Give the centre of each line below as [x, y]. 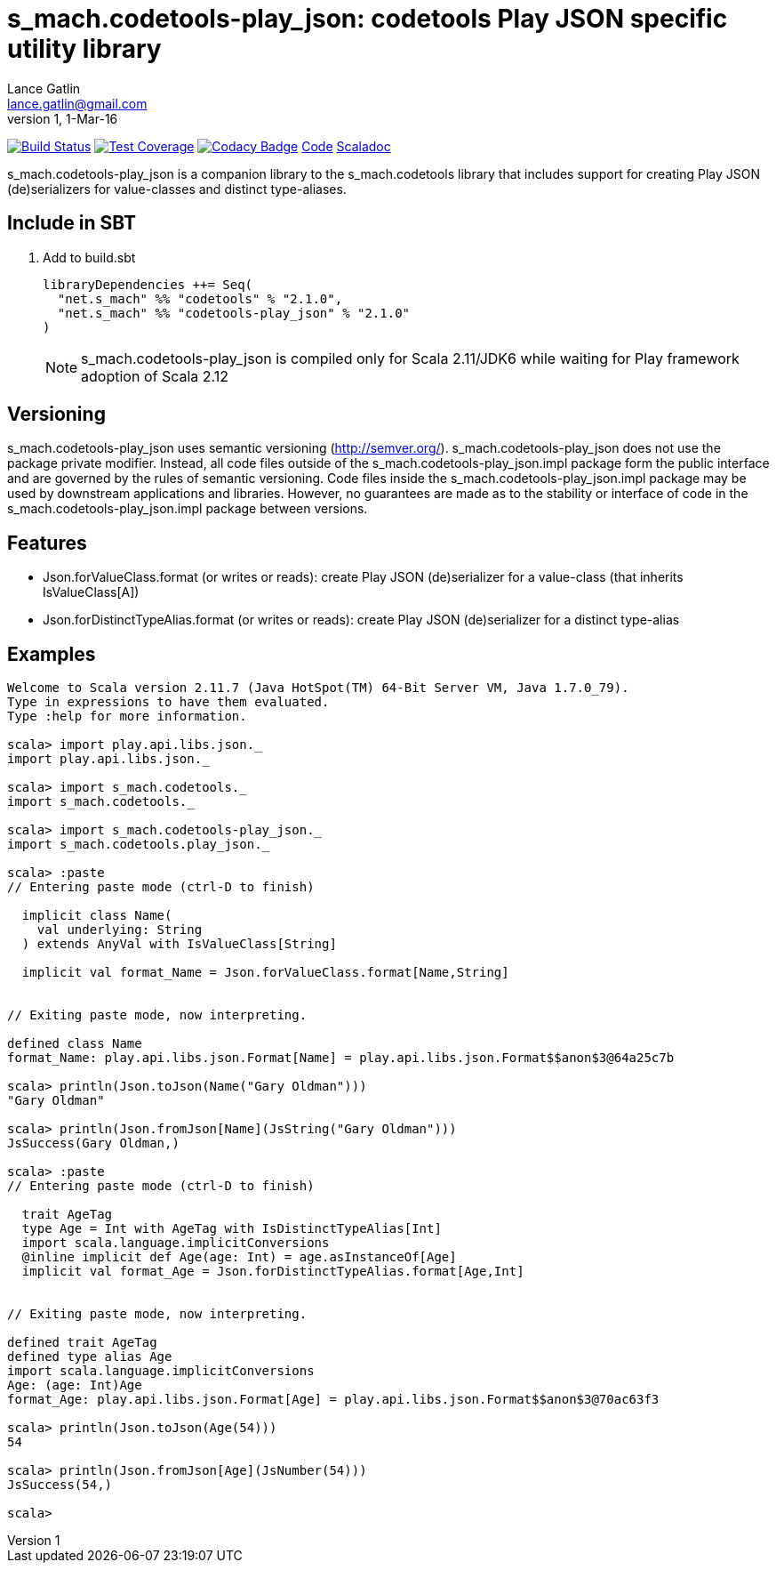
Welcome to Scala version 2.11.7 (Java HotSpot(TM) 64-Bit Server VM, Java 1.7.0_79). [318, 688]
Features [47, 543]
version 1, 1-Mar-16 [63, 118]
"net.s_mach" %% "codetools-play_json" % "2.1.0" [234, 313]
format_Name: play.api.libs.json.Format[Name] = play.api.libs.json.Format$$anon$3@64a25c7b [341, 1058]
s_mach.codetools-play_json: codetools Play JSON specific [368, 19]
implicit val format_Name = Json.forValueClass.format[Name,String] [265, 973]
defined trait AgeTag [82, 1343]
